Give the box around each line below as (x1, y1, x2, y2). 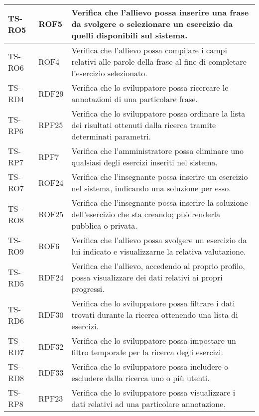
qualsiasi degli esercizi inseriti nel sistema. (71, 156, 218, 168)
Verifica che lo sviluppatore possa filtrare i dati (71, 297, 235, 309)
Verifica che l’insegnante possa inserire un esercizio (71, 171, 248, 182)
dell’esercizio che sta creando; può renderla (71, 208, 221, 220)
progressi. (71, 283, 105, 294)
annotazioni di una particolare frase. (71, 93, 198, 105)
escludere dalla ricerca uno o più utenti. (71, 372, 210, 384)
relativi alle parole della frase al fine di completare (71, 56, 247, 67)
